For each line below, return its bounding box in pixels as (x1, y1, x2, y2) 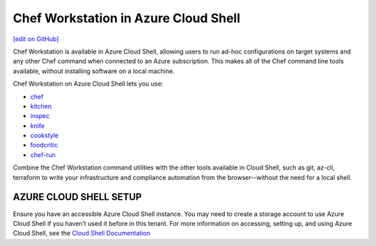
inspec (30, 112, 50, 120)
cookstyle (30, 131, 59, 140)
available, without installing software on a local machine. (13, 67, 175, 75)
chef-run (30, 150, 56, 159)
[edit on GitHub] (13, 35, 59, 43)
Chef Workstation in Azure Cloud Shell (13, 10, 240, 26)
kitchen (30, 101, 52, 110)
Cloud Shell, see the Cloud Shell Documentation (13, 229, 151, 238)
